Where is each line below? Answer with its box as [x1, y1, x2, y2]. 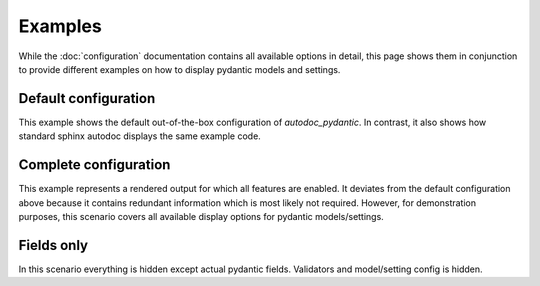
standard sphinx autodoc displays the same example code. [18, 130, 262, 142]
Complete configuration [18, 156, 171, 174]
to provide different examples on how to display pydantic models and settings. [18, 63, 341, 75]
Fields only [18, 236, 89, 254]
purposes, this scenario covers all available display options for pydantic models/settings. [18, 210, 384, 222]
